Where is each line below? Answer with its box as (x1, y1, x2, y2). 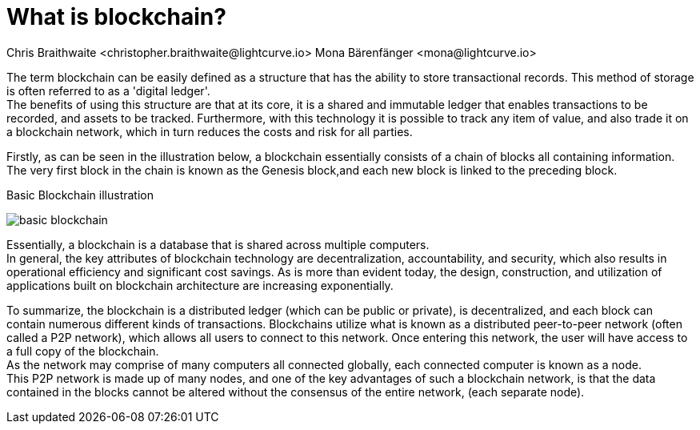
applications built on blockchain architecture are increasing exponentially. (6, 278, 394, 292)
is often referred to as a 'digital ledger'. (6, 83, 210, 98)
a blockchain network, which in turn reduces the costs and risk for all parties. (6, 124, 413, 139)
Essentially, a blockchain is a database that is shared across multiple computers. (6, 237, 430, 251)
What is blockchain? (6, 3, 226, 30)
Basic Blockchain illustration (6, 187, 154, 202)
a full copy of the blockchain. (6, 344, 159, 358)
